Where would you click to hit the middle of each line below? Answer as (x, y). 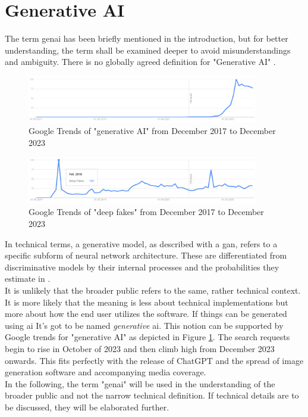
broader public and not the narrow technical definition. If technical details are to (152, 395)
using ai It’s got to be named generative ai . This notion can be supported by (144, 325)
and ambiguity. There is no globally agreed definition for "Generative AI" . (140, 62)
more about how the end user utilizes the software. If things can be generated (146, 314)
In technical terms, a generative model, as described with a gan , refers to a (141, 243)
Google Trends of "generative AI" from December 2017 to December (152, 131)
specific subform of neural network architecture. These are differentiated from (146, 255)
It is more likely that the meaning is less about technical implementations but (147, 302)
